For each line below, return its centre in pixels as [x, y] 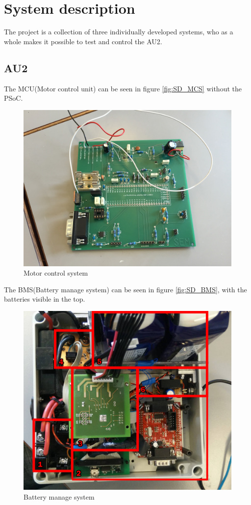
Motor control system [56, 273]
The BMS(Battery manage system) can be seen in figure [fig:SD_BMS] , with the [125, 289]
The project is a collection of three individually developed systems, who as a [119, 32]
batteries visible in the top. [45, 299]
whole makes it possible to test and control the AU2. [83, 41]
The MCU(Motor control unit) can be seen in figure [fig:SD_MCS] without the [123, 88]
